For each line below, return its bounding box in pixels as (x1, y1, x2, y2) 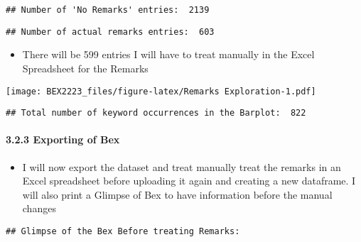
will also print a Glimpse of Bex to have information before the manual (22, 187, 333, 202)
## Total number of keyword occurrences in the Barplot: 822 (6, 108, 306, 119)
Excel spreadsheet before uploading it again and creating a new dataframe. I (22, 173, 356, 188)
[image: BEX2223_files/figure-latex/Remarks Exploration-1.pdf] (6, 86, 316, 97)
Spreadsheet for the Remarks (22, 60, 149, 75)
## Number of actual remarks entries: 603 (6, 26, 215, 37)
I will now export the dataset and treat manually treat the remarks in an (22, 159, 341, 174)
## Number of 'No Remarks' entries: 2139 (6, 5, 210, 15)
